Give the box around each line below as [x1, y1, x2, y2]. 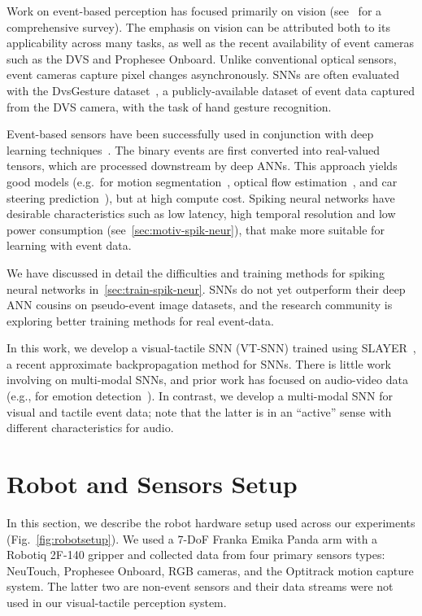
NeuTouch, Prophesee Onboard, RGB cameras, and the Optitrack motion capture [7, 561, 414, 579]
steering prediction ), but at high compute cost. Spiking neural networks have [7, 189, 395, 206]
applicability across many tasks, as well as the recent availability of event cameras [7, 34, 415, 51]
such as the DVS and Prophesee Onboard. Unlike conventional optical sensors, [7, 50, 397, 67]
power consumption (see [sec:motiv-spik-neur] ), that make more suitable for [7, 221, 385, 238]
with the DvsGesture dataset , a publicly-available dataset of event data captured [7, 81, 415, 98]
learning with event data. [7, 237, 132, 254]
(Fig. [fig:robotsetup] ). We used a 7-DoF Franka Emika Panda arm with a [7, 530, 378, 547]
